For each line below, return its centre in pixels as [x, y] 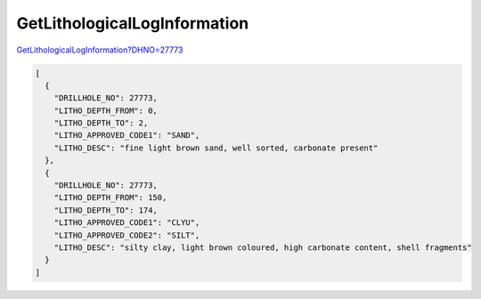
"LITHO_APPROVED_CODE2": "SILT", [127, 235]
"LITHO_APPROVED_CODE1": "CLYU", [127, 223]
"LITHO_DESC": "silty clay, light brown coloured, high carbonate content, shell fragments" [263, 248]
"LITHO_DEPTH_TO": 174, [106, 210]
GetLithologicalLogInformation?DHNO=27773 [100, 50]
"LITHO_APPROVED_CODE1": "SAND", [127, 135]
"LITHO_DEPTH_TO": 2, [101, 123]
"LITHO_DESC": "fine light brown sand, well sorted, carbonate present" [216, 148]
